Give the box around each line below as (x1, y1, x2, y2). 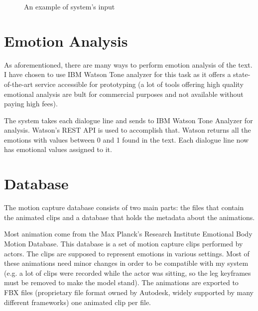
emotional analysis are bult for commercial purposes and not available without (4, 88, 244, 99)
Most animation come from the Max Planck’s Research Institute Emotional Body (4, 229, 253, 239)
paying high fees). (4, 98, 58, 109)
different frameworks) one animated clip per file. (4, 297, 151, 307)
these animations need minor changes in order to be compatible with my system (4, 258, 249, 268)
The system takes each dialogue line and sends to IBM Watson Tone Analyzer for (4, 115, 253, 125)
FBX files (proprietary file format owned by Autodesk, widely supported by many (4, 287, 254, 297)
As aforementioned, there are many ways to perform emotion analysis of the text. (4, 59, 253, 70)
